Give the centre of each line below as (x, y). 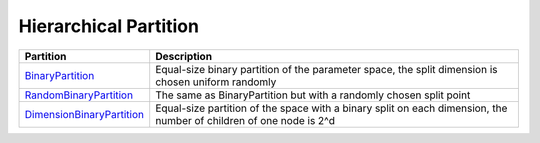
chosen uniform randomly (216, 82)
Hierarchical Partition (109, 26)
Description (184, 56)
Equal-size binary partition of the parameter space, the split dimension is (326, 69)
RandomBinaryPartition (79, 95)
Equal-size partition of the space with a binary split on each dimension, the (331, 108)
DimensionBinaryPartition (84, 114)
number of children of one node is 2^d (245, 120)
